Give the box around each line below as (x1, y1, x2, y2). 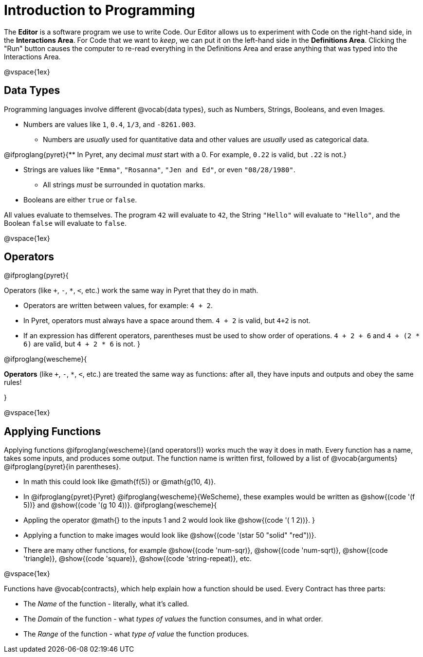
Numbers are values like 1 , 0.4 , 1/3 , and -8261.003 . (23, 120, 196, 128)
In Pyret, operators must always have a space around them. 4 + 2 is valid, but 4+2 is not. (23, 316, 311, 325)
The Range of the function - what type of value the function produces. (23, 630, 249, 639)
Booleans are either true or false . (23, 195, 137, 204)
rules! (4, 378, 22, 387)
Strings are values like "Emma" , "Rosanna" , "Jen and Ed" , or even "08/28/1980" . (23, 165, 295, 174)
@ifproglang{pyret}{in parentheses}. (4, 462, 121, 471)
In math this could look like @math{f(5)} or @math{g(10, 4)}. (23, 477, 216, 486)
